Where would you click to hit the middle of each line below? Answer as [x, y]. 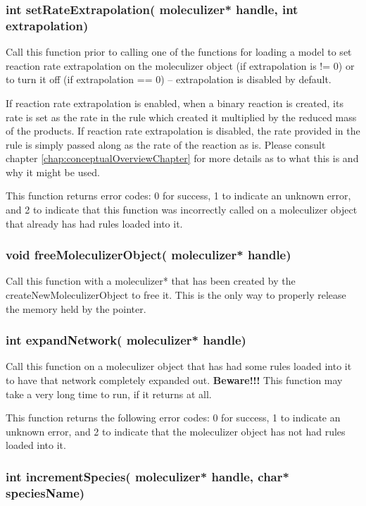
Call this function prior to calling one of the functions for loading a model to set [179, 52]
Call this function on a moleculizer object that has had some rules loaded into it [179, 366]
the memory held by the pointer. [76, 308]
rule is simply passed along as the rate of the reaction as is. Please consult [166, 144]
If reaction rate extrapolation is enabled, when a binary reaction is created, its [175, 103]
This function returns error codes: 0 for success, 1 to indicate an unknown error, [178, 196]
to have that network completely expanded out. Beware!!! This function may [174, 380]
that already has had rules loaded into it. [94, 223]
